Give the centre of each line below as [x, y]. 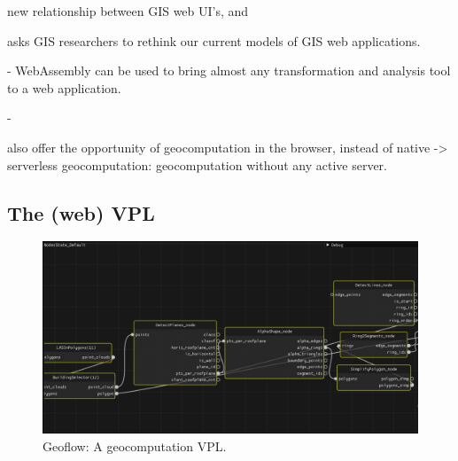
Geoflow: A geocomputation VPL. [135, 445]
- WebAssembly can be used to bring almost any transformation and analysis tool [229, 70]
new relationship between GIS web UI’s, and [128, 11]
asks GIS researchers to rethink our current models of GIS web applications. [214, 40]
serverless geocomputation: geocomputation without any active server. [198, 164]
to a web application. [64, 87]
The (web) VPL [81, 212]
